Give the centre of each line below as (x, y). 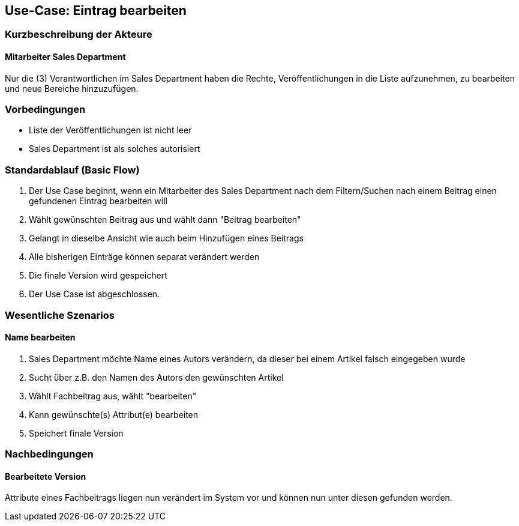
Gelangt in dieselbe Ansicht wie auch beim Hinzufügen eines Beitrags (166, 238)
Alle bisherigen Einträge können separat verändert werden (144, 257)
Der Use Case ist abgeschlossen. (94, 294)
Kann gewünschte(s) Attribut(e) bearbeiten (114, 414)
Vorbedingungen (45, 110)
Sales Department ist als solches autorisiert (115, 149)
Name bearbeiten (40, 337)
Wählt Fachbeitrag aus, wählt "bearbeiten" (113, 396)
